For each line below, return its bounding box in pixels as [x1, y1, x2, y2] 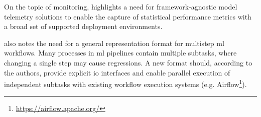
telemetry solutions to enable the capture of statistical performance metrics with [4, 11, 251, 21]
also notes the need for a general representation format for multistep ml [4, 37, 224, 48]
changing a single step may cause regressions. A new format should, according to [4, 57, 252, 67]
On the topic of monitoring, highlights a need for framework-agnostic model [4, 1, 237, 11]
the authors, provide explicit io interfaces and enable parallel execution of [4, 67, 230, 77]
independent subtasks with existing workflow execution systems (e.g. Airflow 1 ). [4, 77, 247, 89]
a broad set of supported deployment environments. [4, 21, 163, 31]
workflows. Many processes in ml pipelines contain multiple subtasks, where [4, 47, 237, 58]
